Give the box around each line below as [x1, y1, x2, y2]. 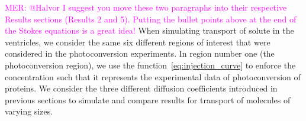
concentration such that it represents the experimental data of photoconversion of [5, 70, 301, 83]
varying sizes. [5, 105, 53, 117]
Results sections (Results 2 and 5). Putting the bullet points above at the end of [5, 12, 297, 25]
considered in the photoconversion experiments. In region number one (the [5, 47, 275, 60]
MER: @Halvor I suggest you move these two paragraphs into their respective [5, 1, 287, 13]
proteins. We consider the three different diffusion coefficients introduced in [5, 82, 278, 94]
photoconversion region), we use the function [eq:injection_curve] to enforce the [5, 58, 296, 71]
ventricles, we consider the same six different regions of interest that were [5, 35, 270, 48]
